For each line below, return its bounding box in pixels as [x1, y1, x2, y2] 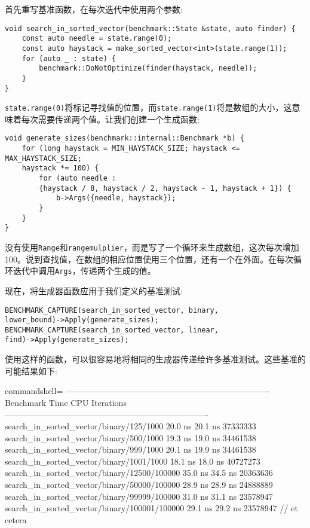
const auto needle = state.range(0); [22, 34, 172, 43]
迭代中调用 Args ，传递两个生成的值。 [13, 264, 156, 277]
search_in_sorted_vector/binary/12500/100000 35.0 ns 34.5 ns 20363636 [5, 466, 273, 479]
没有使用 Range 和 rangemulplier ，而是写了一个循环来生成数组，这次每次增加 [5, 241, 299, 253]
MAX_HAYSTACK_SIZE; [5, 154, 82, 163]
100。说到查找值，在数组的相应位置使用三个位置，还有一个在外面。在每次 [5, 252, 293, 265]
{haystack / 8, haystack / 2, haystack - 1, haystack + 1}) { [39, 184, 291, 193]
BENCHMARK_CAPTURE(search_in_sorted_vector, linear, [5, 325, 219, 334]
